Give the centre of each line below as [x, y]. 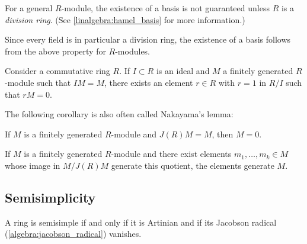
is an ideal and [183, 71]
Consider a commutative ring [57, 71]
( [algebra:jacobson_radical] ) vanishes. [73, 234]
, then [223, 134]
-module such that [38, 82]
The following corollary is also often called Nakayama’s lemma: [119, 114]
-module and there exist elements [171, 154]
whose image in [33, 165]
